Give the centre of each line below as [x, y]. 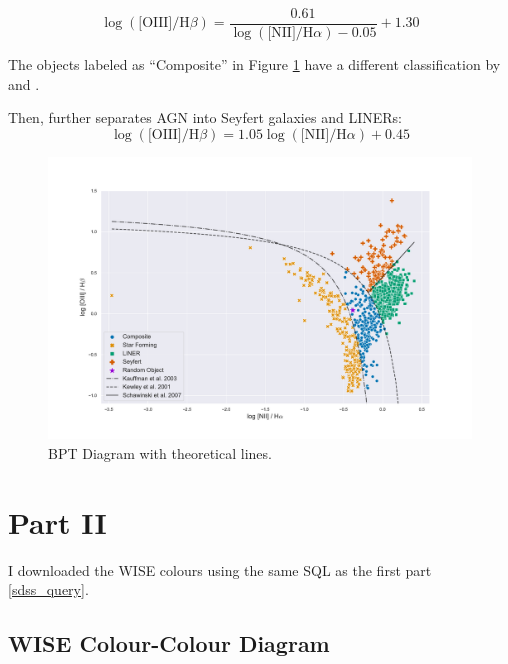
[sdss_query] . [48, 589]
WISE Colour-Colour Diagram [169, 643]
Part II [57, 521]
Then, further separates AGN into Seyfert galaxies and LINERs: [205, 117]
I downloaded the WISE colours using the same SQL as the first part [220, 569]
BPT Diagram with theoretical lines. [160, 452]
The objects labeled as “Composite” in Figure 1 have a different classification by [254, 64]
